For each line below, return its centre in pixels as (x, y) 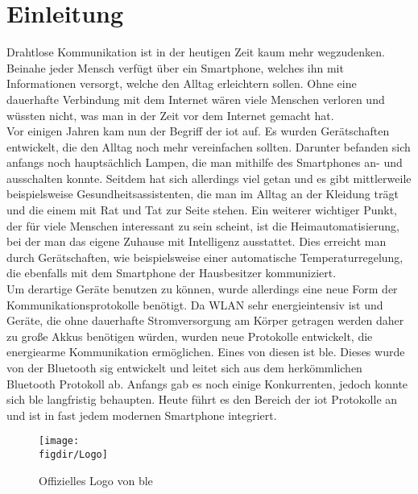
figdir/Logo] (73, 455)
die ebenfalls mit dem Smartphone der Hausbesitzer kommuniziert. (172, 273)
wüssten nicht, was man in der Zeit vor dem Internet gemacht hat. (170, 115)
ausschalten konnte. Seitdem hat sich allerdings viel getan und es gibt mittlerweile (209, 178)
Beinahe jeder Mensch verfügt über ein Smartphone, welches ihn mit (175, 67)
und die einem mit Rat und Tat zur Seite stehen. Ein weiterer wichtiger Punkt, (202, 210)
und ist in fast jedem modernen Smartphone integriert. (142, 415)
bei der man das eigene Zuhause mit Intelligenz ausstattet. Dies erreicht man (197, 241)
